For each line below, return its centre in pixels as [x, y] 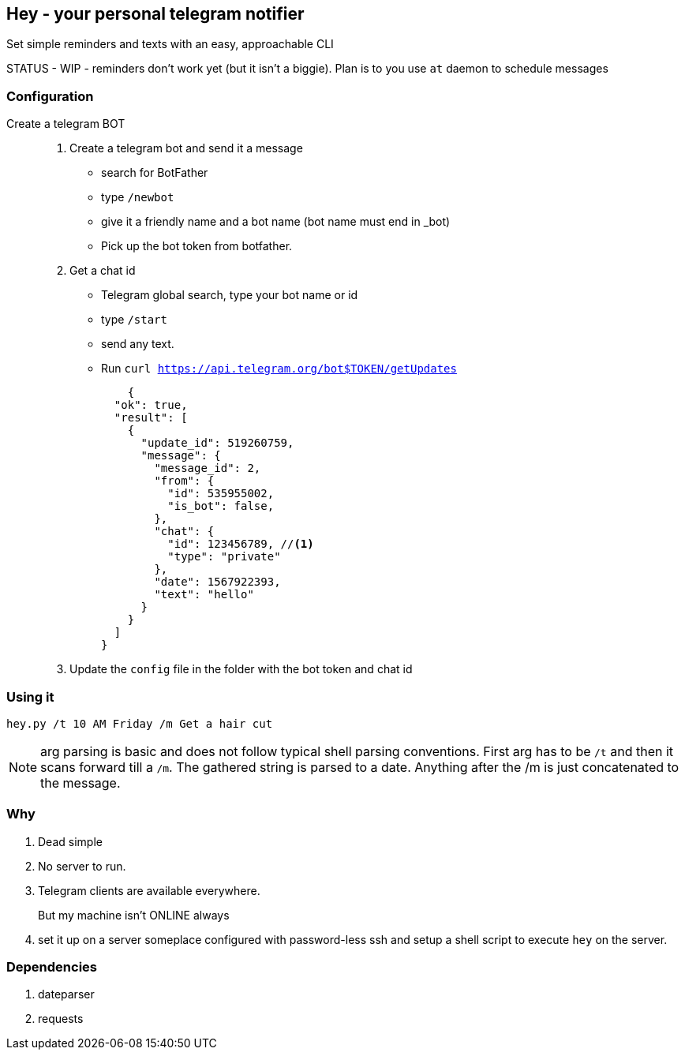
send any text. [138, 344]
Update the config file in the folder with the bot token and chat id [241, 669]
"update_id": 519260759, [217, 443]
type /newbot [138, 197]
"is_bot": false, [221, 506]
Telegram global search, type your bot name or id [230, 295]
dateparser [66, 994]
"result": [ [151, 418]
